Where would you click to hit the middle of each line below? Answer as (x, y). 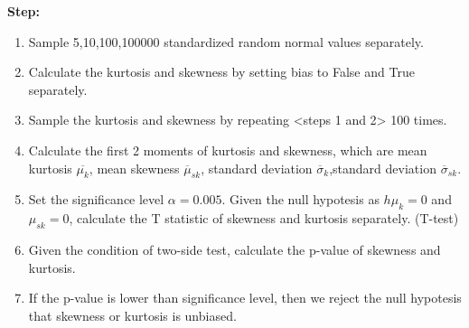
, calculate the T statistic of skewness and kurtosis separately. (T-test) (264, 218)
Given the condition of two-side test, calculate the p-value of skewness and (234, 249)
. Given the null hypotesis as (300, 199)
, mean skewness (134, 168)
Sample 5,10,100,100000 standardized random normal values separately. (226, 41)
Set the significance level (96, 199)
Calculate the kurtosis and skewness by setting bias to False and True (221, 72)
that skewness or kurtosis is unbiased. (132, 315)
